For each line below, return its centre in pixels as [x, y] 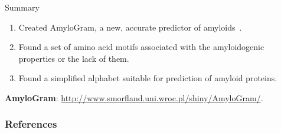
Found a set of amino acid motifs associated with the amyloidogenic [141, 47]
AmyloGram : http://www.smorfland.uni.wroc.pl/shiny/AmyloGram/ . [134, 97]
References [31, 124]
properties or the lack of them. [74, 58]
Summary [22, 7]
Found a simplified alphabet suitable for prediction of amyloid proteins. [148, 78]
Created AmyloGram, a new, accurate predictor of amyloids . [130, 27]
